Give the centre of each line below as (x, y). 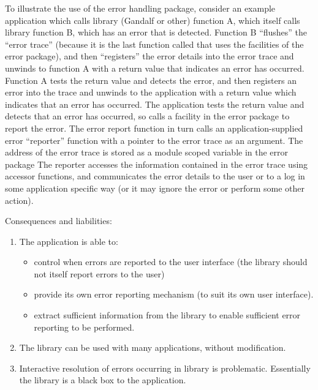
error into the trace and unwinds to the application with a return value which (151, 92)
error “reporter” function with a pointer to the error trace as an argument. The (154, 140)
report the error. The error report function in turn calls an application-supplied (154, 128)
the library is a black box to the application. (103, 380)
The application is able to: (69, 241)
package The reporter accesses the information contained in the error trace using (157, 164)
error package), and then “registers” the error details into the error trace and (150, 56)
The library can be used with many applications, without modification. (153, 347)
